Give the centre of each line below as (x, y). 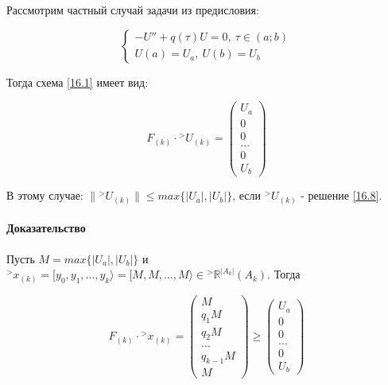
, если (246, 195)
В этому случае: (45, 195)
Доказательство (46, 228)
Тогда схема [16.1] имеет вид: (78, 82)
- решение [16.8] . (341, 195)
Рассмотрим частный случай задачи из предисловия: (133, 10)
